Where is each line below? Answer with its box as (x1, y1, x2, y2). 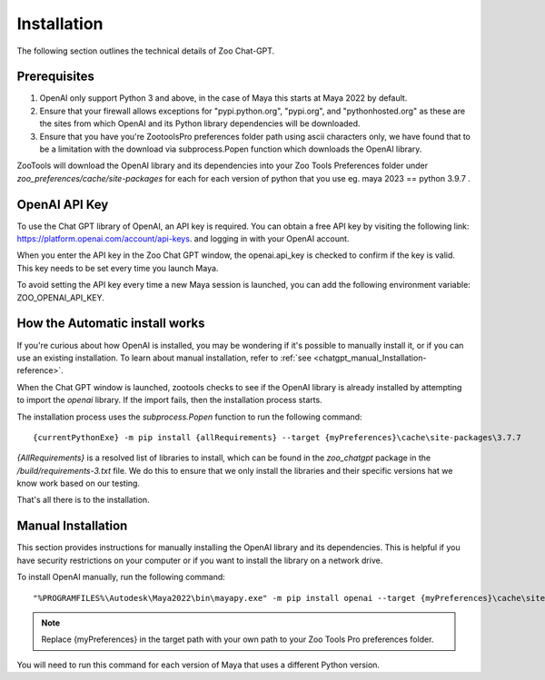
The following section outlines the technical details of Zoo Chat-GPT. (16, 45, 275, 56)
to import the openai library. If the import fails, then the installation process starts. (16, 395, 322, 406)
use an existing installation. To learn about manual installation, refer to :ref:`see (16, 352, 312, 363)
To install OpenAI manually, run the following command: (16, 572, 226, 583)
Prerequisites (16, 69, 94, 84)
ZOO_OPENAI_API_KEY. (16, 291, 104, 303)
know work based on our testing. (16, 478, 141, 489)
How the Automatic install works (16, 316, 205, 331)
